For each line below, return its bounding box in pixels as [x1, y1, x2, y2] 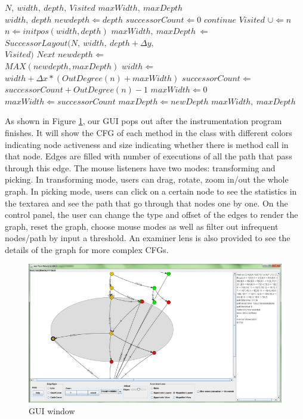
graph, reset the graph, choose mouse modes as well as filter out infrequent [5, 220, 279, 232]
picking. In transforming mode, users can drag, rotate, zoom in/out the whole [5, 173, 289, 186]
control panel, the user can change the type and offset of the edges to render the [5, 208, 298, 221]
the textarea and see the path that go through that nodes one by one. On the [5, 196, 288, 209]
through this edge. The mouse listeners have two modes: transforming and [5, 161, 276, 174]
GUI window [29, 405, 75, 417]
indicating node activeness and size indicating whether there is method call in [5, 138, 289, 150]
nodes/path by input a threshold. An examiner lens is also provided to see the [5, 232, 290, 244]
